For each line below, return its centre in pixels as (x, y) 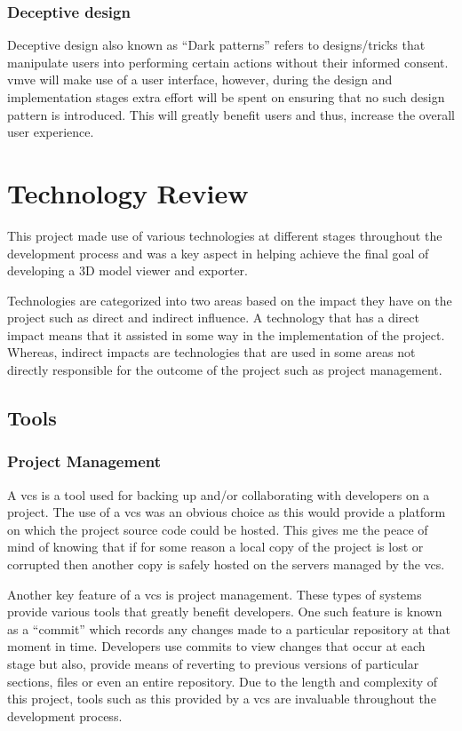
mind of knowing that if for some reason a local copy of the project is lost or (215, 547)
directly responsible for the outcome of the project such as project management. (225, 370)
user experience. (51, 132)
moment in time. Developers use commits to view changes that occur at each (216, 646)
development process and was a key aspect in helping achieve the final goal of (218, 253)
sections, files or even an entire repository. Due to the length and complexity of (223, 681)
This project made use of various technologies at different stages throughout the (225, 235)
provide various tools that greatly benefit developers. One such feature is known (225, 612)
